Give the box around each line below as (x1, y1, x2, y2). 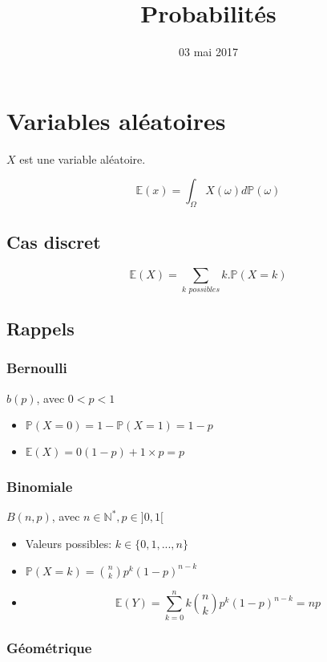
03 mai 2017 (179, 43, 238, 60)
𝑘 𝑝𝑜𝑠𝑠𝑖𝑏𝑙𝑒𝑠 (182, 285, 220, 294)
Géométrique (6, 637, 92, 657)
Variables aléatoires (6, 104, 226, 136)
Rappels (6, 315, 75, 340)
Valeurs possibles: (25, 534, 112, 551)
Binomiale (6, 477, 73, 497)
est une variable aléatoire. (19, 150, 146, 167)
